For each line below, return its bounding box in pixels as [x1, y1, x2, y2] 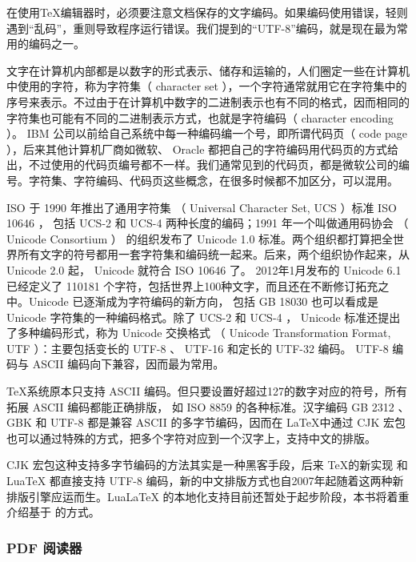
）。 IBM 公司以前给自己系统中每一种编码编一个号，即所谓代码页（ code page [6, 125, 408, 142]
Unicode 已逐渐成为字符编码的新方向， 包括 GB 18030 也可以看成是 [28, 293, 378, 310]
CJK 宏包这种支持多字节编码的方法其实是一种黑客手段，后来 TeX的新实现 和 [6, 456, 408, 473]
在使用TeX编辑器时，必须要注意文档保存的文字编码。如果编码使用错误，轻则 [6, 4, 408, 20]
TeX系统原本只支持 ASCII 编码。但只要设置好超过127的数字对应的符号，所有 [6, 383, 407, 399]
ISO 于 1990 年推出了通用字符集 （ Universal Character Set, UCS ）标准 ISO [6, 199, 397, 215]
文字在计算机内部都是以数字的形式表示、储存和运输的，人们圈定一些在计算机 [6, 62, 410, 78]
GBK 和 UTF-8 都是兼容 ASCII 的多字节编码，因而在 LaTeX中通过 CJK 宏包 [6, 414, 406, 431]
